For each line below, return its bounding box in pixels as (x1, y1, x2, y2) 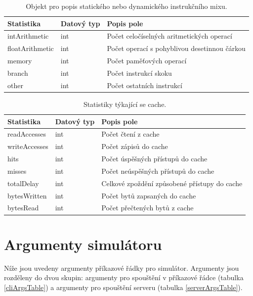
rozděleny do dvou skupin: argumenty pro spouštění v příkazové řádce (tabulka (4, 272, 244, 283)
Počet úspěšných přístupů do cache (101, 153, 208, 164)
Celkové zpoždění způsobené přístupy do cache (101, 178, 243, 188)
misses (7, 165, 27, 176)
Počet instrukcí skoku (107, 67, 172, 78)
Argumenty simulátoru (4, 234, 162, 254)
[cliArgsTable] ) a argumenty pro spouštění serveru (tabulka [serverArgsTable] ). (4, 282, 243, 292)
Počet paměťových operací (107, 55, 187, 66)
